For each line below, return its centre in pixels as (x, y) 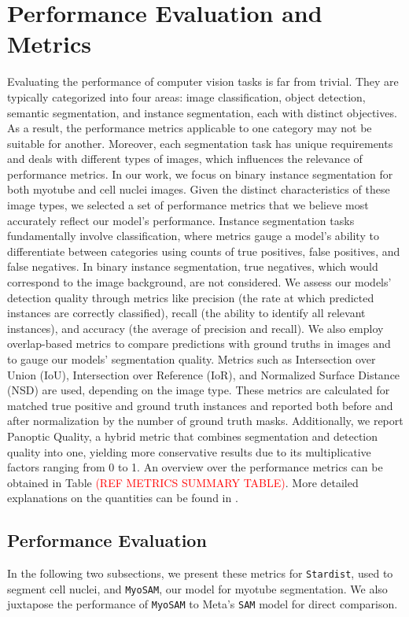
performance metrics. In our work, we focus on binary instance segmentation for (200, 174)
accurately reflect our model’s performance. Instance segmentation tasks (181, 220)
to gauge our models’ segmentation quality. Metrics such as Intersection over (192, 359)
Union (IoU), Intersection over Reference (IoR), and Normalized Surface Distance (204, 374)
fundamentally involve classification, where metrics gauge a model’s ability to (193, 236)
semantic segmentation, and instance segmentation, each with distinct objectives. (202, 112)
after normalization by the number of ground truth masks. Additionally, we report (205, 421)
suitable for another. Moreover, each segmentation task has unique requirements (200, 143)
